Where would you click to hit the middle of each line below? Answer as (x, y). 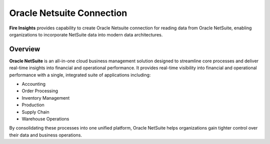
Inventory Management (46, 98)
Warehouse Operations (45, 119)
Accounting (34, 84)
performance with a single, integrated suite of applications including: (80, 75)
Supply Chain (35, 112)
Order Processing (40, 91)
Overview (25, 49)
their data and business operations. (46, 135)
